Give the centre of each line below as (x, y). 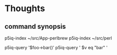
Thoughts (25, 9)
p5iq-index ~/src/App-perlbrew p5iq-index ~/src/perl (58, 38)
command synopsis (35, 27)
